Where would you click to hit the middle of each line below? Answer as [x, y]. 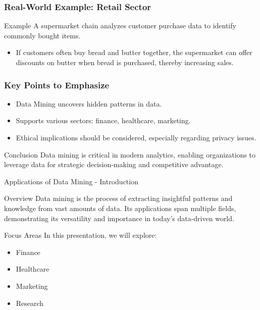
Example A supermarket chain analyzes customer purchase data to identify [120, 25]
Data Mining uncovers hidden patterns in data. [89, 103]
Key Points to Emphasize [57, 85]
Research [30, 303]
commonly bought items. [42, 35]
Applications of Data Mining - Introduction [71, 181]
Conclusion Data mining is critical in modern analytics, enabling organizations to [130, 154]
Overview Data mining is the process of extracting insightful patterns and [118, 198]
